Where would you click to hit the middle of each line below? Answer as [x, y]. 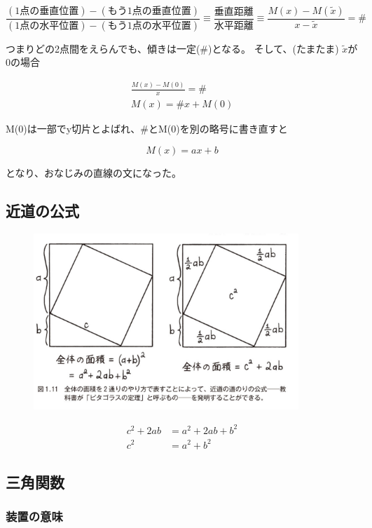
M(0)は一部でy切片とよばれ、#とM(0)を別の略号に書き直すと [147, 129]
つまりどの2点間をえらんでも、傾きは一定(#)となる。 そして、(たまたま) [172, 48]
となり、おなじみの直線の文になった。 [94, 172]
